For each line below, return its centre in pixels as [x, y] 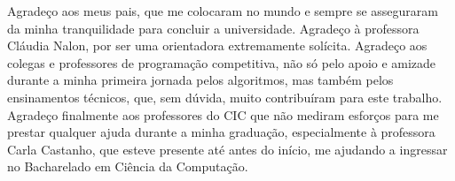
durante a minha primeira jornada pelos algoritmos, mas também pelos [200, 80]
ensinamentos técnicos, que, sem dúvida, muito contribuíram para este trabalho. [225, 97]
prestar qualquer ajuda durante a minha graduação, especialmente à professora [221, 132]
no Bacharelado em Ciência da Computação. [128, 166]
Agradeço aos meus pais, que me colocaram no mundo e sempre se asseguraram [223, 11]
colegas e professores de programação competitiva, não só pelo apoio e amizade [222, 62]
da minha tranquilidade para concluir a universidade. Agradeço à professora [213, 28]
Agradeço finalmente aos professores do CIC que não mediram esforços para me [223, 114]
